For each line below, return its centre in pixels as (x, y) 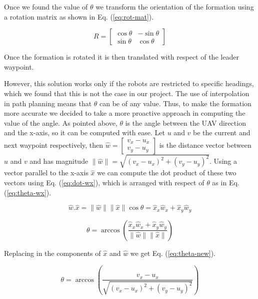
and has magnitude (59, 161)
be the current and (222, 132)
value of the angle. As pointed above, (61, 122)
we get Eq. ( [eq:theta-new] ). (173, 253)
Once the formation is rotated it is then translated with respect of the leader (121, 57)
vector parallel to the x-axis (46, 173)
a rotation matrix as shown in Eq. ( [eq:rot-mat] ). (79, 16)
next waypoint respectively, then (54, 144)
